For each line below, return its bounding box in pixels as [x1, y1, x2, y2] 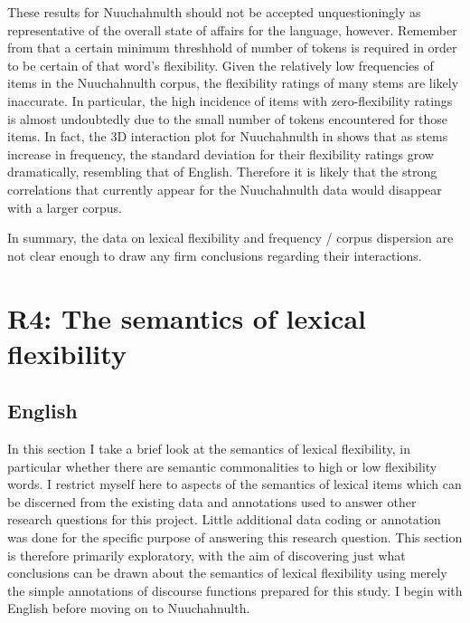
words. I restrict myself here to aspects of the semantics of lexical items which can [7, 474, 462, 494]
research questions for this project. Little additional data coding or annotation [7, 510, 441, 529]
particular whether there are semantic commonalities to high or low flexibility [7, 456, 437, 475]
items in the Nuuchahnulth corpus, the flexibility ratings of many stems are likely [7, 73, 459, 92]
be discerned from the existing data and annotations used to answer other [7, 492, 417, 511]
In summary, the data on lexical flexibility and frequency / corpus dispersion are [7, 228, 454, 247]
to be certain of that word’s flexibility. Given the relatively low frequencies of [7, 55, 434, 74]
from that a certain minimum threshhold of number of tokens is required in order [7, 38, 457, 57]
